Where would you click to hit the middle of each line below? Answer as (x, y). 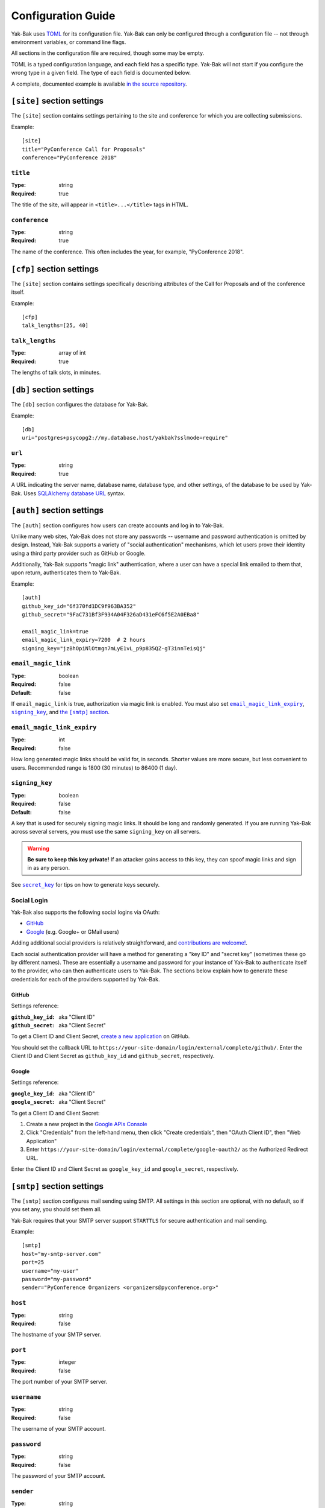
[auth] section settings (57, 511)
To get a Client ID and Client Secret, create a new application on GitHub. (101, 1036)
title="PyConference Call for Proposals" (84, 149)
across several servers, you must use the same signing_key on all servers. (106, 832)
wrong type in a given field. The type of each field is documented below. (101, 73)
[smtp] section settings (57, 1186)
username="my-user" (51, 1271)
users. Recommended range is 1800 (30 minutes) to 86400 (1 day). (94, 768)
